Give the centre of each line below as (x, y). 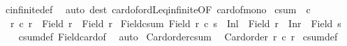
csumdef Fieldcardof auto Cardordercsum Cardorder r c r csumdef (178, 37)
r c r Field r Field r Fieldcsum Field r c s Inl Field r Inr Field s (176, 23)
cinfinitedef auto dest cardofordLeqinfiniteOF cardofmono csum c (158, 9)
